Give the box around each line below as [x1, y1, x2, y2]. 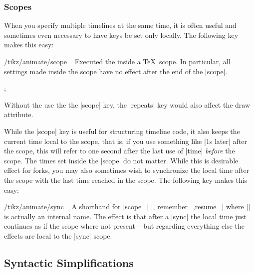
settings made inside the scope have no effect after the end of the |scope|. [4, 66, 228, 76]
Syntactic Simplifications [4, 255, 134, 270]
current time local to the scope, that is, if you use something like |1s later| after [4, 136, 248, 146]
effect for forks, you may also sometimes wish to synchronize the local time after [4, 165, 250, 175]
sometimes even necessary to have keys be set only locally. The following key [4, 29, 239, 40]
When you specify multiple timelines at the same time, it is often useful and [4, 20, 237, 30]
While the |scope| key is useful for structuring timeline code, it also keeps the [4, 126, 240, 136]
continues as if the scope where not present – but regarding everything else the [4, 221, 245, 231]
